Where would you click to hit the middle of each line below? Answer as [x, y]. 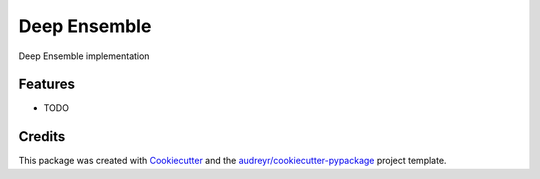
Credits [42, 136]
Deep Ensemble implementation [84, 56]
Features [46, 84]
